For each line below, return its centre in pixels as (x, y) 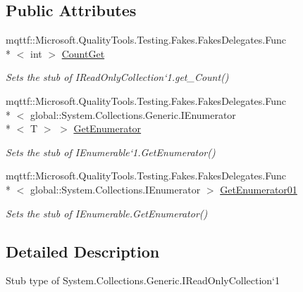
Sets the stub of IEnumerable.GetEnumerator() (107, 213)
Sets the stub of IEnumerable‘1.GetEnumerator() (111, 152)
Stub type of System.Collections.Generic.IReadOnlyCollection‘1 (143, 280)
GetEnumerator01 (259, 189)
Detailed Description (83, 251)
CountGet (83, 53)
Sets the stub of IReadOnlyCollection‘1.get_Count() (117, 77)
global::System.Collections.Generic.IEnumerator (133, 114)
